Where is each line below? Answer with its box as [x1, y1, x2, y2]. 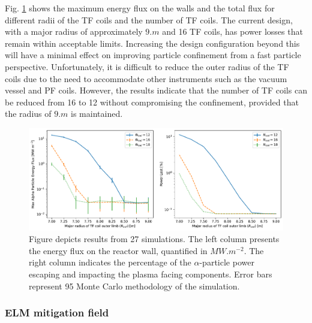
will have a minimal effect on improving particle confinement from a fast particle [5, 49, 301, 61]
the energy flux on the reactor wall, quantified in [29, 244, 208, 256]
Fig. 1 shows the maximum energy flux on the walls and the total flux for [5, 2, 275, 14]
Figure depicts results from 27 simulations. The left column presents [29, 233, 280, 245]
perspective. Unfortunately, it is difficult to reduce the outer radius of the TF [5, 60, 289, 73]
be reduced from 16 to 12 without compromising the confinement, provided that [5, 95, 299, 108]
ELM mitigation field [5, 305, 109, 320]
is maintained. [71, 107, 123, 120]
